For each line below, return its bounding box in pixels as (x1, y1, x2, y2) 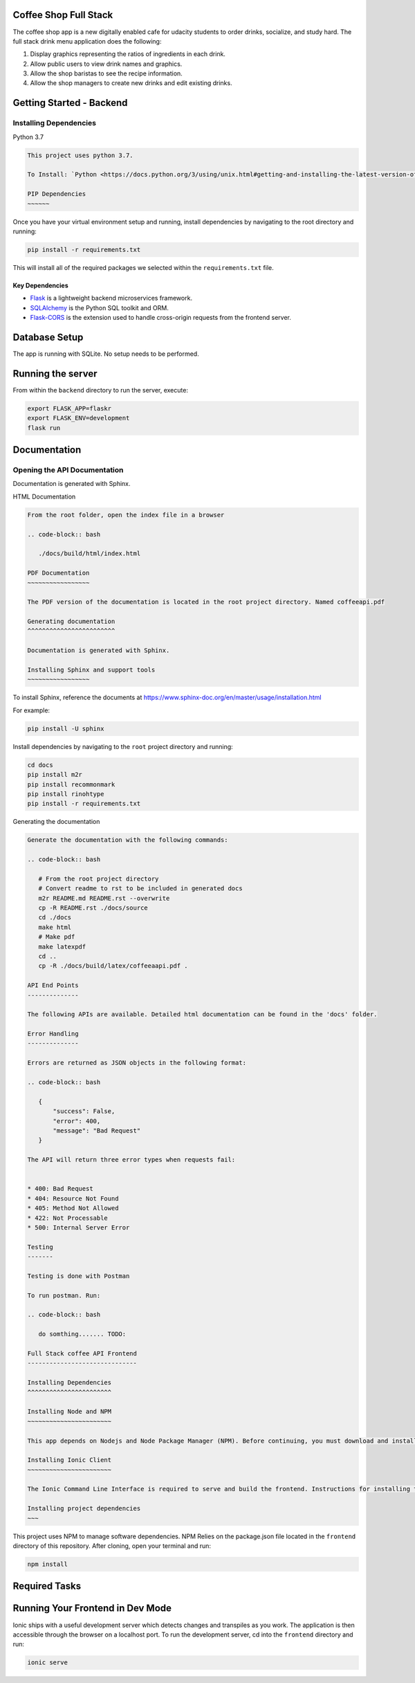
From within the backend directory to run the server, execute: (12, 386, 188, 394)
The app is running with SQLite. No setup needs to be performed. (12, 350, 200, 358)
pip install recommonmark (27, 780, 116, 789)
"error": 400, (53, 1117, 101, 1125)
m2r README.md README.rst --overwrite (38, 894, 170, 902)
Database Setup (12, 331, 84, 343)
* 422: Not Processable (27, 1214, 109, 1222)
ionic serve (27, 1659, 68, 1666)
